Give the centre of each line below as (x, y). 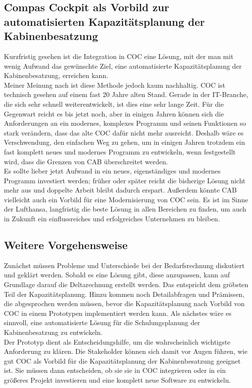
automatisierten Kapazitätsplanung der (105, 21)
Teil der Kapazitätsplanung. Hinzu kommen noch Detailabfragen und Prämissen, (124, 294)
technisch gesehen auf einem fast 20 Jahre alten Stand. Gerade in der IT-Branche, (126, 94)
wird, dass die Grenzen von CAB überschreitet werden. (86, 161)
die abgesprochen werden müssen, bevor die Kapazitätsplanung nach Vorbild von (124, 303)
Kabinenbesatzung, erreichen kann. (56, 75)
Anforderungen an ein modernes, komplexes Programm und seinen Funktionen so (125, 123)
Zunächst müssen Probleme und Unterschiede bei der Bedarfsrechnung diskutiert (124, 265)
